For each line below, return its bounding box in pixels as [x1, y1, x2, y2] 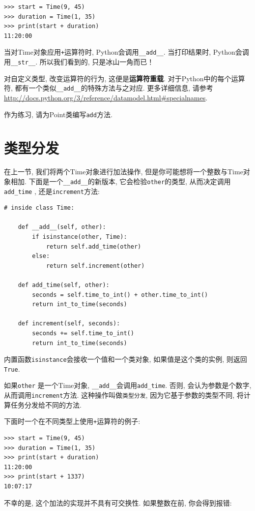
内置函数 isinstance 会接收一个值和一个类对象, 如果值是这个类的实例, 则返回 [4, 354, 247, 364]
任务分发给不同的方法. [10, 399, 82, 410]
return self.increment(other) [46, 262, 145, 269]
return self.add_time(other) [46, 243, 142, 250]
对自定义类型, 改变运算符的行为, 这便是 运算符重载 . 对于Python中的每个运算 [4, 73, 245, 83]
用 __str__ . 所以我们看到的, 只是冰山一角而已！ [4, 57, 154, 67]
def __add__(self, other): [18, 224, 106, 231]
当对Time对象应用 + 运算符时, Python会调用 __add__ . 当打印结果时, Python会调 [4, 47, 249, 57]
